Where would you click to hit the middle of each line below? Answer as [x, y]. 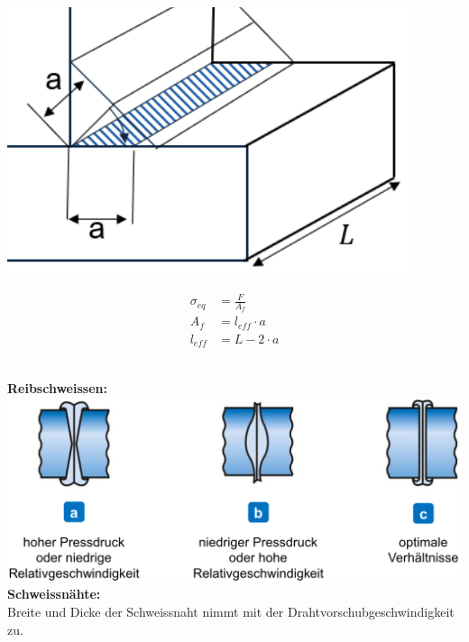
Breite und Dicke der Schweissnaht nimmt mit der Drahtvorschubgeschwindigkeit [231, 611]
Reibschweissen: [57, 387]
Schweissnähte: [54, 594]
